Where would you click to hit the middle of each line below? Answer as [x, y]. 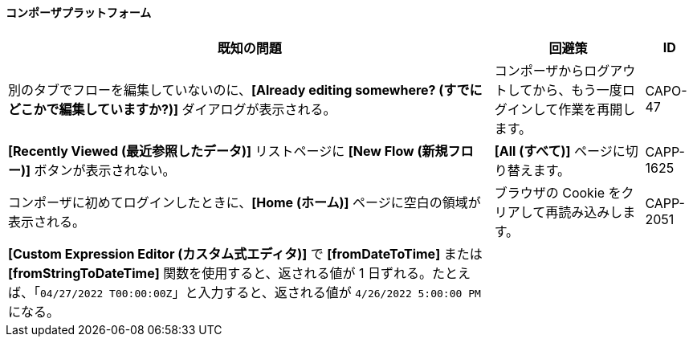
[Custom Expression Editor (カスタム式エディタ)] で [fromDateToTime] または [245, 253]
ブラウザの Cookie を [558, 192]
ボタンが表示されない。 [105, 170]
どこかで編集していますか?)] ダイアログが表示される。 [172, 109]
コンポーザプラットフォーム [79, 12]
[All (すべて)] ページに [560, 151]
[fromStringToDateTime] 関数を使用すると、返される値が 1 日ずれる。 [220, 273]
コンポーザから [539, 70]
